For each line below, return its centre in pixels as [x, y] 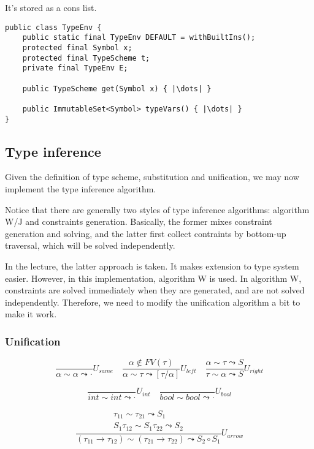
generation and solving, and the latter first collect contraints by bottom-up [146, 233]
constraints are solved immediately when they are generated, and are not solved [155, 290]
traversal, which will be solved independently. [90, 245]
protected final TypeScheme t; [86, 58]
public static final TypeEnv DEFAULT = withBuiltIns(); [139, 38]
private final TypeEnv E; [75, 68]
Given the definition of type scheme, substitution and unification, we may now [152, 177]
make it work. [31, 314]
